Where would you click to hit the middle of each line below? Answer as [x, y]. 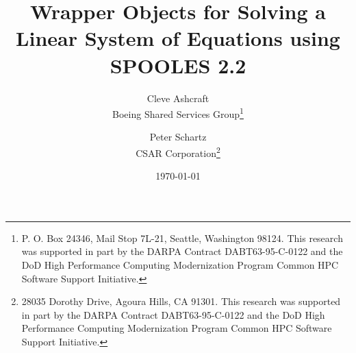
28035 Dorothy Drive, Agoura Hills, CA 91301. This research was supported [181, 301]
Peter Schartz [178, 137]
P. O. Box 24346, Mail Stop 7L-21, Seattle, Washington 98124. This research [182, 238]
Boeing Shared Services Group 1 [178, 113]
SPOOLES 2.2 [178, 65]
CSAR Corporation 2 [178, 151]
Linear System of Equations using [178, 38]
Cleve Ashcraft [178, 98]
